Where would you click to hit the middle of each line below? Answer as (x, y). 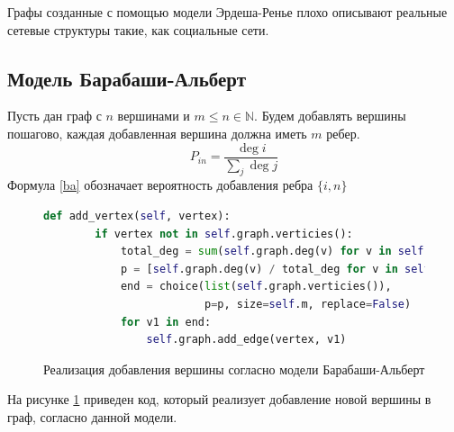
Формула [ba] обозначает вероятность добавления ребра (160, 185)
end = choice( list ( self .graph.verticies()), (256, 287)
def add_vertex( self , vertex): (137, 216)
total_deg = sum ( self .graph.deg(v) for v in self (272, 252)
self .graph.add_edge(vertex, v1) (246, 340)
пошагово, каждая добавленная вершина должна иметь (157, 133)
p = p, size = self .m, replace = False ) (308, 304)
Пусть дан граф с (54, 116)
